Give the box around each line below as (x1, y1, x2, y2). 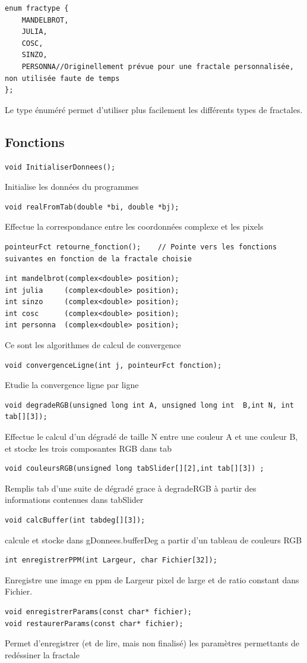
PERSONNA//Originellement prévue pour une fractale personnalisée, (21, 62, 294, 71)
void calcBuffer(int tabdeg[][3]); (5, 516, 145, 525)
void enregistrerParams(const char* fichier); (5, 607, 192, 616)
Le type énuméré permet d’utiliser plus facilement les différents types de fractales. (5, 103, 303, 115)
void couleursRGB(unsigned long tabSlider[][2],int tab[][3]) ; (5, 464, 264, 473)
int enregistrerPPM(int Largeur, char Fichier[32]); (5, 556, 217, 565)
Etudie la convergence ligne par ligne (5, 379, 139, 391)
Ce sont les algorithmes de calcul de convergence (5, 339, 181, 351)
